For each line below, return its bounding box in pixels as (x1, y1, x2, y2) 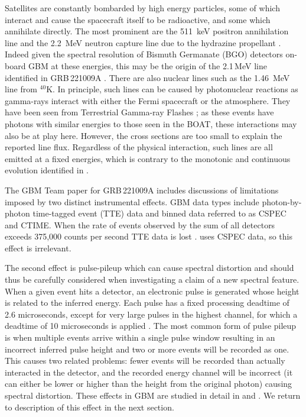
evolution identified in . (5, 164, 89, 176)
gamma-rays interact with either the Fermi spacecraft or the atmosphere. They (5, 94, 291, 106)
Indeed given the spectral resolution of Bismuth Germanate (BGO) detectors (5, 48, 283, 60)
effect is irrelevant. (5, 241, 71, 254)
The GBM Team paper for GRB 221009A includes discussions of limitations (5, 183, 279, 196)
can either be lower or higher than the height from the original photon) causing (5, 377, 292, 390)
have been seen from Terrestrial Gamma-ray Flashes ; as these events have (5, 106, 274, 118)
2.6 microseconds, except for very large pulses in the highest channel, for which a (5, 308, 298, 320)
